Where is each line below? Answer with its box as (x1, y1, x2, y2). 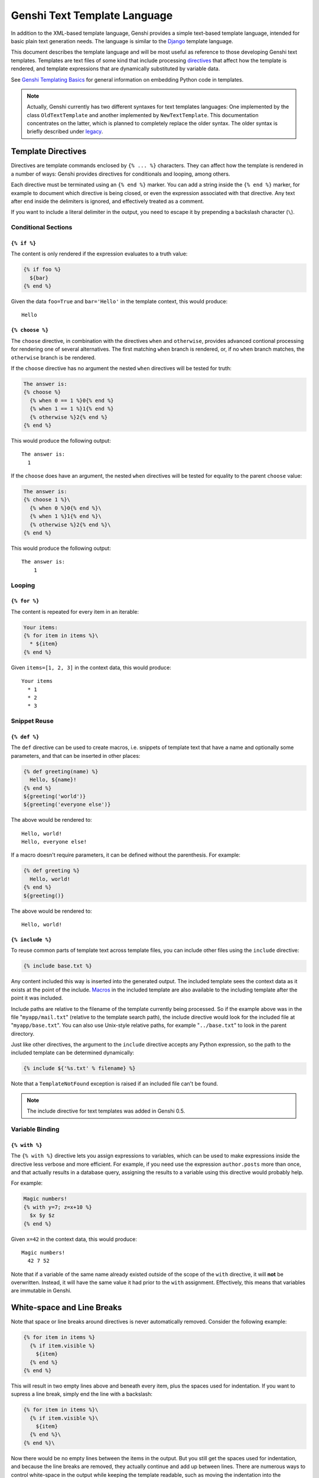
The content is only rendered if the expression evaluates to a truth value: (11, 250, 188, 257)
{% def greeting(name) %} (23, 768, 99, 774)
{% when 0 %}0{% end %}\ (30, 504, 102, 511)
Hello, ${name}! (30, 776, 77, 783)
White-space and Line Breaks (11, 1302, 122, 1312)
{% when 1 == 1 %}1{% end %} (30, 406, 115, 412)
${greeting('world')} (23, 793, 86, 799)
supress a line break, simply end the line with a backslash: (11, 1391, 153, 1398)
